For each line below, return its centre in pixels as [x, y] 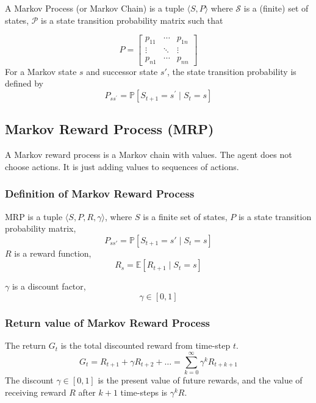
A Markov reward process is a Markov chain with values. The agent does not [149, 155]
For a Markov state [41, 71]
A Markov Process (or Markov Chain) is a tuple [95, 8]
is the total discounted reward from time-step [145, 345]
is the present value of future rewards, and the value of [200, 380]
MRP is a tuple [34, 216]
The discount [29, 380]
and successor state [122, 71]
